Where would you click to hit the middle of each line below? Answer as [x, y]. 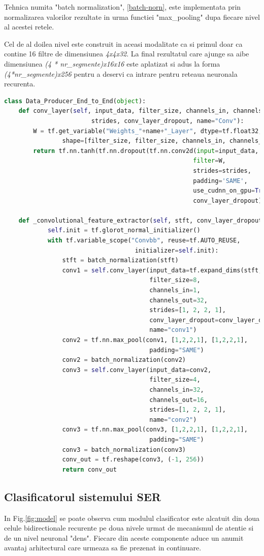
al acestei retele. [29, 27]
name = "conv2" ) [173, 420]
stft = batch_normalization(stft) [120, 260]
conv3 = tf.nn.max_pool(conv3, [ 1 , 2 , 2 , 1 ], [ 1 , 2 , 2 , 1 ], [155, 430]
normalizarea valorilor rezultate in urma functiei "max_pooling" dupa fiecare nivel [132, 17]
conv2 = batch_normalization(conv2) [124, 360]
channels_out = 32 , [178, 300]
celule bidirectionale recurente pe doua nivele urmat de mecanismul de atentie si [129, 528]
